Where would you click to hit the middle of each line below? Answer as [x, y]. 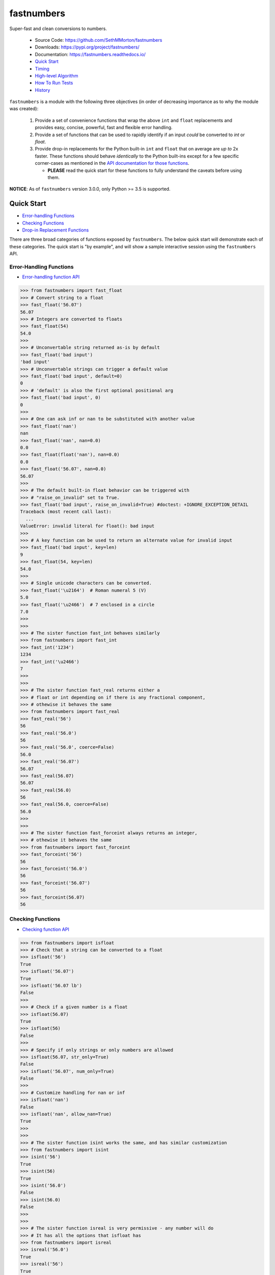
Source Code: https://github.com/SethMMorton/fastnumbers [99, 40]
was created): [24, 109]
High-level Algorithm [57, 75]
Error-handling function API [51, 277]
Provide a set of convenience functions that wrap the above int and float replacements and [134, 120]
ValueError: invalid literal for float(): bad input [87, 526]
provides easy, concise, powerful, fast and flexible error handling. [104, 127]
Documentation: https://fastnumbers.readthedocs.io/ [90, 54]
